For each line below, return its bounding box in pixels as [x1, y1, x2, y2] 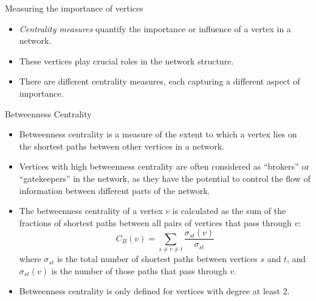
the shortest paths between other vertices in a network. [19, 139, 224, 152]
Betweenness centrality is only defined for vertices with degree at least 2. [19, 285, 290, 297]
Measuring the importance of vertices [5, 2, 143, 14]
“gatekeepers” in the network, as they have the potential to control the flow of [19, 171, 311, 184]
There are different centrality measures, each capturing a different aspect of [19, 75, 300, 88]
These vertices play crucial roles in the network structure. [19, 54, 234, 67]
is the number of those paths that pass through [51, 264, 227, 277]
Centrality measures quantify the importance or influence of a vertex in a [19, 22, 291, 35]
